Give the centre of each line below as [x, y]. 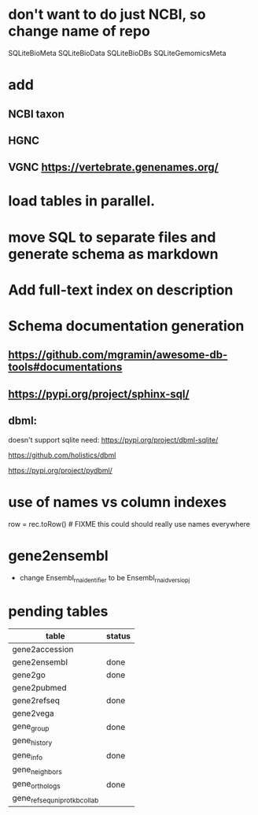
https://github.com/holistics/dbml [62, 455]
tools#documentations [65, 367]
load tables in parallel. [82, 201]
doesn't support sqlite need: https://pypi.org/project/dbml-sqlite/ [113, 439]
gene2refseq [36, 701]
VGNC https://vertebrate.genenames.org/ [113, 167]
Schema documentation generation [126, 326]
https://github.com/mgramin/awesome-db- [118, 355]
